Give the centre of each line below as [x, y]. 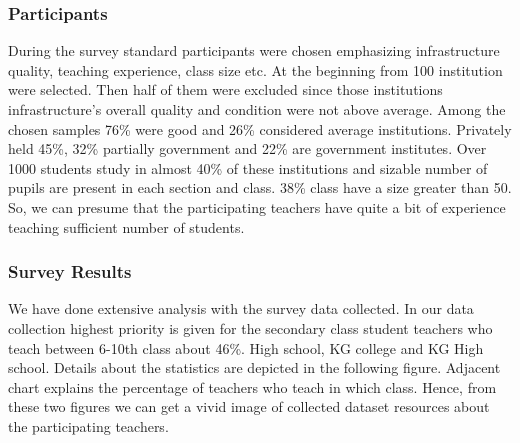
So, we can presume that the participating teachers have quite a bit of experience [257, 206]
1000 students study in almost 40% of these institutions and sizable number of [248, 167]
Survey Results [70, 271]
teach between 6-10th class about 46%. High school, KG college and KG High [246, 347]
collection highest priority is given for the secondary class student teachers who [250, 327]
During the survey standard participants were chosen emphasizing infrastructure [254, 50]
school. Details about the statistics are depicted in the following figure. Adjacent [254, 367]
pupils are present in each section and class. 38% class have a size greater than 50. [260, 187]
